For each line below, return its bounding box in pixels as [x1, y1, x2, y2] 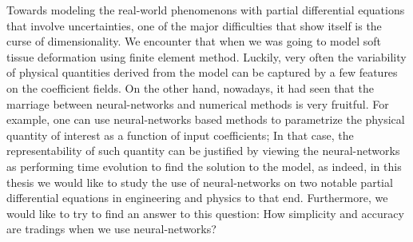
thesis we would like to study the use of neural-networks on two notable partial [6, 173, 393, 190]
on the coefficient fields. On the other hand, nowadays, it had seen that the [6, 79, 374, 96]
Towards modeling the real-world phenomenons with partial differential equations [6, 2, 405, 18]
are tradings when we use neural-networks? [6, 220, 216, 237]
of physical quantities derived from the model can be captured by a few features [6, 64, 398, 81]
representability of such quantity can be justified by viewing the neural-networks [6, 142, 400, 159]
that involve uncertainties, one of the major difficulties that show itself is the [6, 17, 382, 34]
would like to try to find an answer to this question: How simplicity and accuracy [6, 204, 404, 221]
